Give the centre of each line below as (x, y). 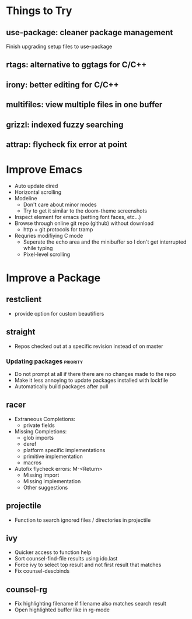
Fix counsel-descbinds (42, 571)
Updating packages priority (45, 361)
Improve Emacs (44, 170)
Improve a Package (53, 278)
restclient (24, 300)
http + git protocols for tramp (58, 229)
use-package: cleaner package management (90, 33)
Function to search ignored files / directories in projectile (83, 520)
